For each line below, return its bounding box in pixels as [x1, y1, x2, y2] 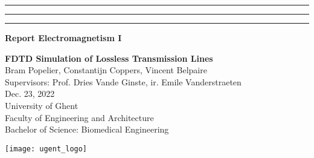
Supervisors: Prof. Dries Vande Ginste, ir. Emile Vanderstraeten [5, 75, 242, 88]
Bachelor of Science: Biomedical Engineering [5, 123, 169, 136]
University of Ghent [5, 99, 78, 111]
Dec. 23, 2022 [5, 87, 55, 100]
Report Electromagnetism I [5, 31, 122, 44]
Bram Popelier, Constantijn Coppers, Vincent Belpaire [5, 64, 207, 76]
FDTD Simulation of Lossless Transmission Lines [5, 51, 213, 64]
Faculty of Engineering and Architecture [5, 111, 154, 123]
